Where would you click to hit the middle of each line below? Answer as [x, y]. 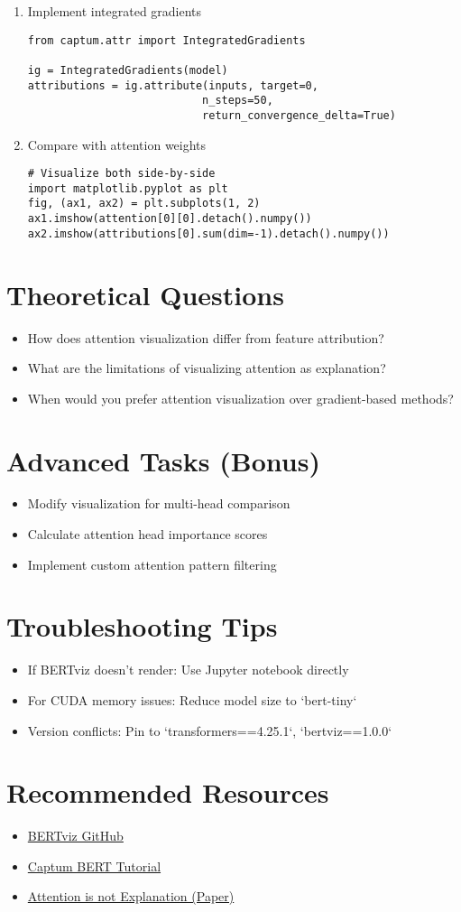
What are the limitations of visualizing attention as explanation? [207, 368]
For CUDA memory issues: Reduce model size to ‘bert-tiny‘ [192, 699]
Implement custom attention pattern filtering [152, 564]
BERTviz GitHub [75, 836]
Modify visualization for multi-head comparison [159, 503]
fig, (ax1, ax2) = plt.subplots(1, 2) [144, 204]
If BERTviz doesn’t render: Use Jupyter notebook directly [188, 670]
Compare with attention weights [117, 144]
